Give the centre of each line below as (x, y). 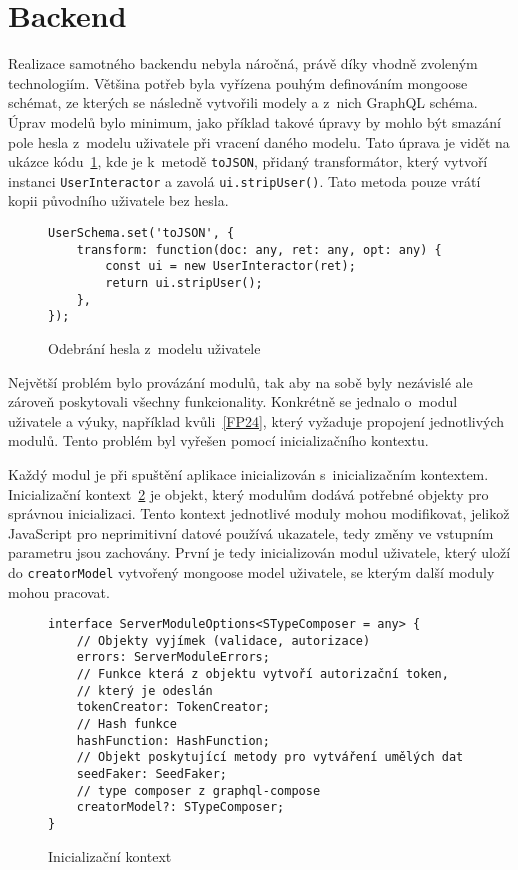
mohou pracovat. (59, 591)
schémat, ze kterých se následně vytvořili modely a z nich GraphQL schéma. (243, 102)
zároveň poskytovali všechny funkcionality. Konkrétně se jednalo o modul (233, 401)
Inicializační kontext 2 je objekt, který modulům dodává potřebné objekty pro (248, 493)
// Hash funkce (126, 724)
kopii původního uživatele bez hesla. (118, 200)
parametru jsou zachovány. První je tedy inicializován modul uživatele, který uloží (259, 552)
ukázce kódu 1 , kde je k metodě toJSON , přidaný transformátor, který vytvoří (248, 161)
